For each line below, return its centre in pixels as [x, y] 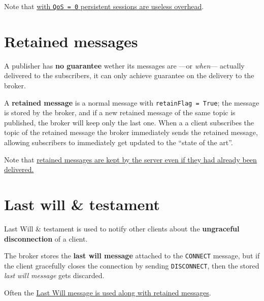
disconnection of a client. [46, 238]
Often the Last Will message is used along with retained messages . [108, 292]
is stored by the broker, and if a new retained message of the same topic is [120, 112]
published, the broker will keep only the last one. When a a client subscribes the [129, 122]
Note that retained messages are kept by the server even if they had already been [130, 159]
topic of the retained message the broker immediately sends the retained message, [131, 132]
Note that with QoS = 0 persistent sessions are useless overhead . [104, 6]
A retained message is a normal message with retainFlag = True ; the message [132, 102]
